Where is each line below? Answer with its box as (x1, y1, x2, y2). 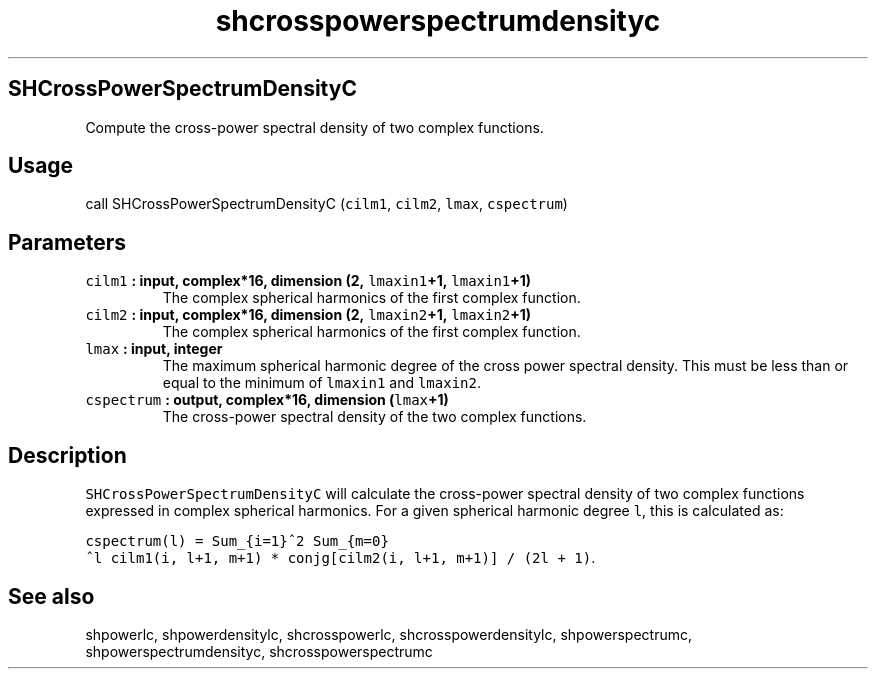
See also (8, 583, 95, 609)
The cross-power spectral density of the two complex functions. (162, 408, 587, 426)
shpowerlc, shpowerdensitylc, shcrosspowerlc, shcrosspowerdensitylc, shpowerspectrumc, (85, 625, 693, 643)
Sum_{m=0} (312, 533, 389, 550)
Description (8, 442, 127, 468)
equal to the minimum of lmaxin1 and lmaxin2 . (162, 374, 481, 392)
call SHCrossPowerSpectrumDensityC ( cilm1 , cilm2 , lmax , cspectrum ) (85, 195, 568, 213)
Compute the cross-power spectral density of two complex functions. (85, 118, 544, 136)
